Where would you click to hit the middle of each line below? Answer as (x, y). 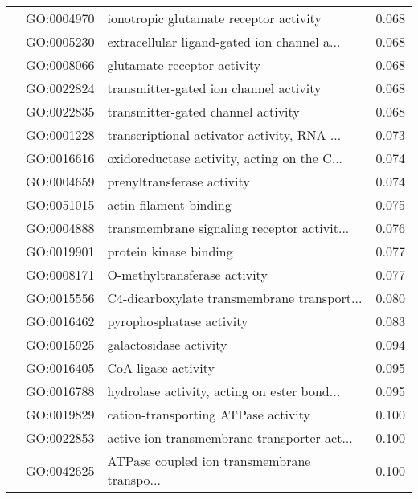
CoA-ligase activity (161, 368)
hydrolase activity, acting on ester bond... (224, 391)
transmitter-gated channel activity (203, 111)
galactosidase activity (167, 344)
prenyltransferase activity (178, 181)
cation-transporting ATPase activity (209, 414)
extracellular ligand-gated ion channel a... (224, 41)
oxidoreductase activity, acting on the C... (225, 158)
